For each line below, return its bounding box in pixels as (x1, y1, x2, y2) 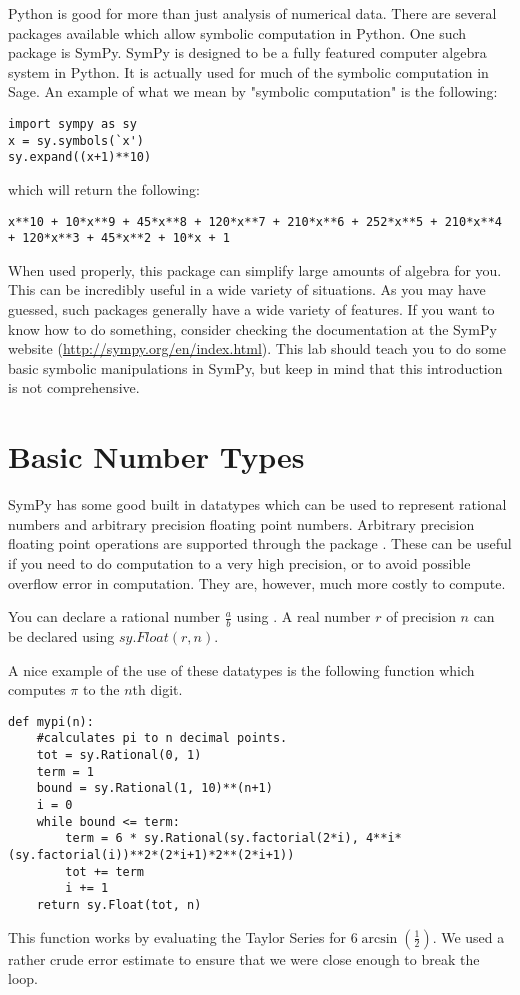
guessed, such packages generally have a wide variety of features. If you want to (8, 299, 495, 320)
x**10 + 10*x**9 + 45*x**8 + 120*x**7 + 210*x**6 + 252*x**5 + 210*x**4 (8, 214, 502, 229)
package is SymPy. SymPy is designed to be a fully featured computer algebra (8, 42, 487, 63)
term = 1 (36, 764, 94, 779)
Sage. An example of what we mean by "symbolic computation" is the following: (8, 81, 498, 102)
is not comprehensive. (8, 377, 140, 398)
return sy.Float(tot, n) (36, 897, 202, 912)
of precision (386, 606, 456, 627)
